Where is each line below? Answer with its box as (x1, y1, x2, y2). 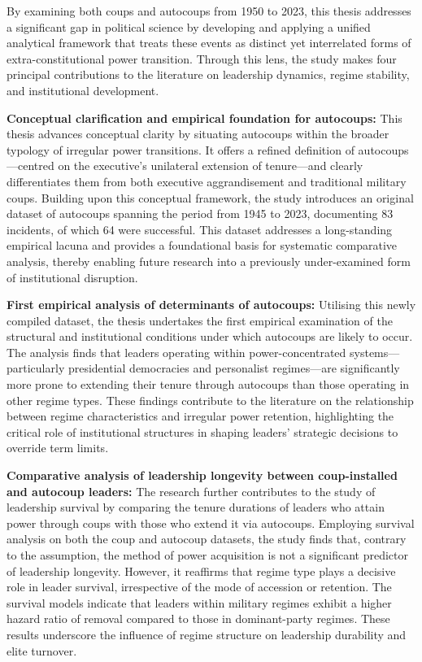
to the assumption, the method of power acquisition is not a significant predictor (7, 547, 409, 563)
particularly (7, 359, 65, 377)
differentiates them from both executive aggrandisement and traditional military (7, 172, 407, 189)
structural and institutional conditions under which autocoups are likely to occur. (7, 328, 413, 345)
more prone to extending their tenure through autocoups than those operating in (7, 376, 410, 393)
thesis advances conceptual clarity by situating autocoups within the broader (7, 125, 389, 142)
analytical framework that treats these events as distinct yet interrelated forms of (7, 34, 411, 51)
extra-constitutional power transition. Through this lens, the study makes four (7, 50, 397, 67)
